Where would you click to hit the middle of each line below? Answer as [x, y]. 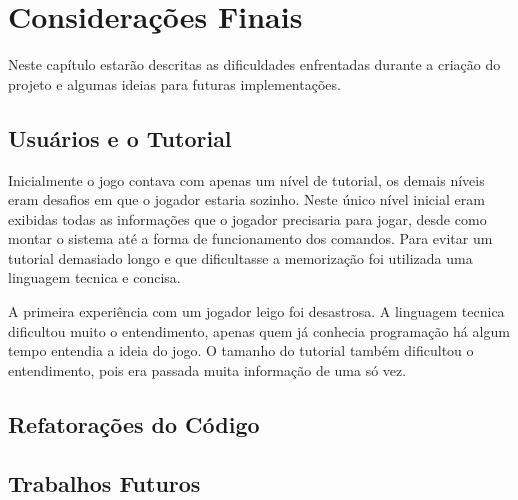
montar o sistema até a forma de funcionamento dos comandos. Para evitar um [250, 238]
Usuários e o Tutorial [120, 137]
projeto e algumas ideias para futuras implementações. [174, 83]
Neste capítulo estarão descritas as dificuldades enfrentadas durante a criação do [254, 64]
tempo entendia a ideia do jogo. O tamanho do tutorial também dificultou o [241, 350]
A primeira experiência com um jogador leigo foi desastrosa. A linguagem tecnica [256, 311]
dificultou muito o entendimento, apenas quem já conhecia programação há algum [259, 330]
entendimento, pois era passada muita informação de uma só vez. [207, 369]
